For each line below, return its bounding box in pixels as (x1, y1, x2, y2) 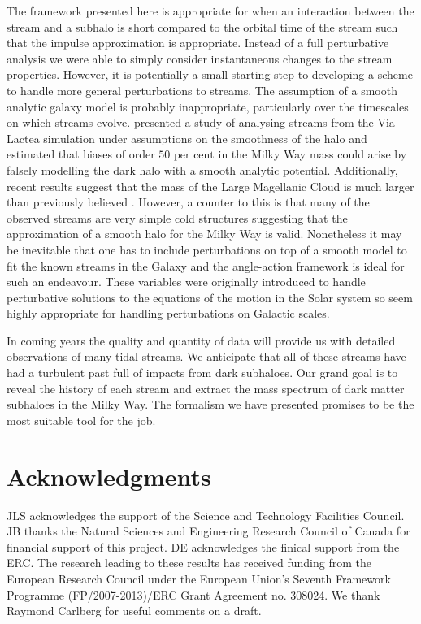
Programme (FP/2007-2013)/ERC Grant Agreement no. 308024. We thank (7, 586, 380, 603)
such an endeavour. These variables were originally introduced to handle (7, 273, 366, 290)
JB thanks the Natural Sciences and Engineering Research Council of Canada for (7, 522, 410, 539)
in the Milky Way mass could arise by (218, 145, 407, 162)
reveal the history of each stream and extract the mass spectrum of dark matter (7, 379, 405, 396)
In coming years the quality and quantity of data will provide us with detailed (7, 331, 396, 349)
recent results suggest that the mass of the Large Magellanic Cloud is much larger (7, 177, 414, 194)
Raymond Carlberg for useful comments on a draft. (7, 602, 262, 619)
